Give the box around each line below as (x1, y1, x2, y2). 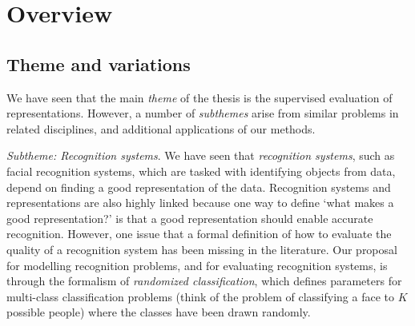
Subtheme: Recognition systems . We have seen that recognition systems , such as (6, 147, 395, 164)
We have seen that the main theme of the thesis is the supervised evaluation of (6, 89, 393, 105)
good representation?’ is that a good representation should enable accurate (6, 209, 373, 226)
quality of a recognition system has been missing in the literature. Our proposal (6, 241, 397, 257)
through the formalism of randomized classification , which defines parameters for (6, 272, 402, 289)
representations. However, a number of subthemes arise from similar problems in (6, 105, 399, 121)
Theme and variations (6, 51, 191, 76)
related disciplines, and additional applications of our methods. (6, 120, 316, 137)
